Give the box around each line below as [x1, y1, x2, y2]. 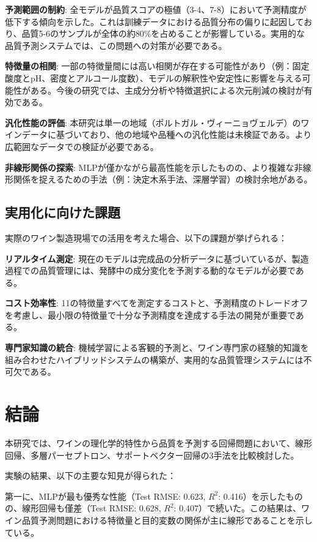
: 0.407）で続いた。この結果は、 [173, 502, 302, 514]
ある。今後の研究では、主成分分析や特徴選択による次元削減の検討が [30, 83, 304, 96]
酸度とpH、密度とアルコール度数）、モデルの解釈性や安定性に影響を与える [5, 71, 302, 84]
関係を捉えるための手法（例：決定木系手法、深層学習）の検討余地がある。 [13, 173, 313, 186]
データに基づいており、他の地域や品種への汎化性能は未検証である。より [21, 128, 312, 141]
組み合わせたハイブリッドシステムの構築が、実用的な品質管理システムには [5, 353, 304, 366]
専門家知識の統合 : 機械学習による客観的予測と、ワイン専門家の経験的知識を [5, 341, 309, 354]
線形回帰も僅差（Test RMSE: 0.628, [21, 502, 161, 514]
